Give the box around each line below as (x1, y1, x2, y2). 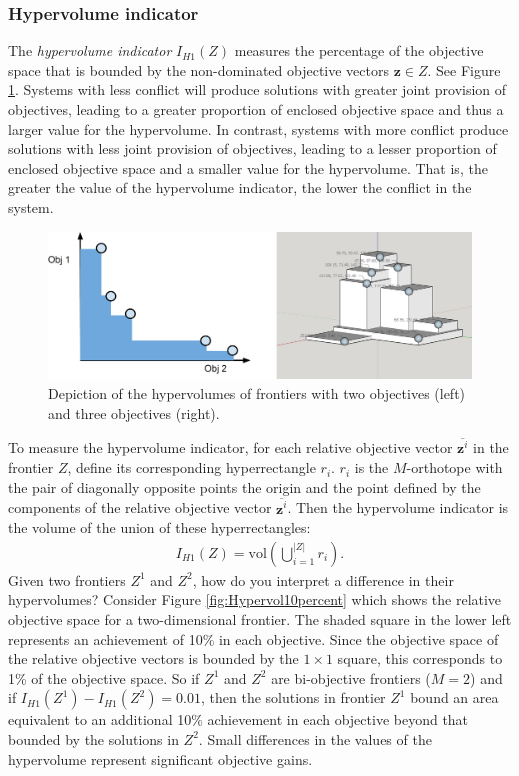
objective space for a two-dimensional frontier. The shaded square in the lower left (8, 608, 512, 629)
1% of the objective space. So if (8, 667, 200, 688)
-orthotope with (406, 457, 503, 478)
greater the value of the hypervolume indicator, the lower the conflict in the (8, 177, 472, 198)
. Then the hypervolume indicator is (287, 497, 509, 518)
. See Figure (427, 59, 501, 80)
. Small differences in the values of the (198, 728, 432, 749)
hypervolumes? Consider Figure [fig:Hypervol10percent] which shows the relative (8, 589, 502, 610)
